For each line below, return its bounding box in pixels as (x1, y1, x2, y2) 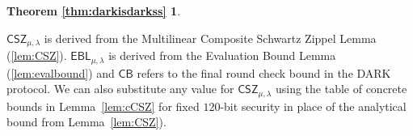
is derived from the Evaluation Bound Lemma (108, 47, 336, 64)
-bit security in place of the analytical (220, 97, 407, 114)
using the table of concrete (275, 80, 407, 97)
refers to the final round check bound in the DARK (137, 64, 391, 81)
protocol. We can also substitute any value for (6, 80, 234, 97)
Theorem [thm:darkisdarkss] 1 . (6, 2, 181, 19)
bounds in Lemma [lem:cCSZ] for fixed (6, 97, 200, 114)
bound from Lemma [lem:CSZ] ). (6, 113, 166, 130)
